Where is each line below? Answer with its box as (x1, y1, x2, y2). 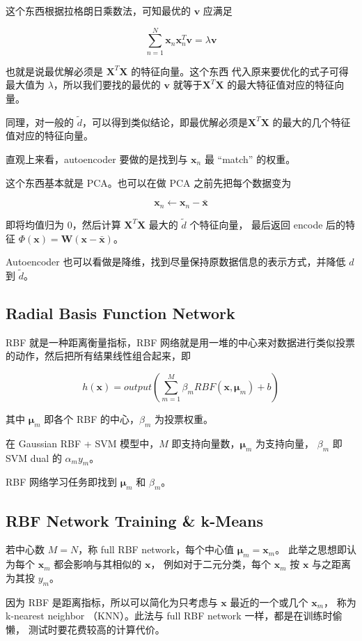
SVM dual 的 (6, 450, 62, 465)
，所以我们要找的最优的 (53, 77, 161, 92)
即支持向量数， (171, 435, 240, 450)
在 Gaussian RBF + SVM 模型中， (6, 435, 159, 450)
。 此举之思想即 (275, 542, 347, 557)
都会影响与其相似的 (54, 557, 142, 571)
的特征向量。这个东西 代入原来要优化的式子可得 (131, 63, 349, 78)
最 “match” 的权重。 (204, 151, 296, 166)
